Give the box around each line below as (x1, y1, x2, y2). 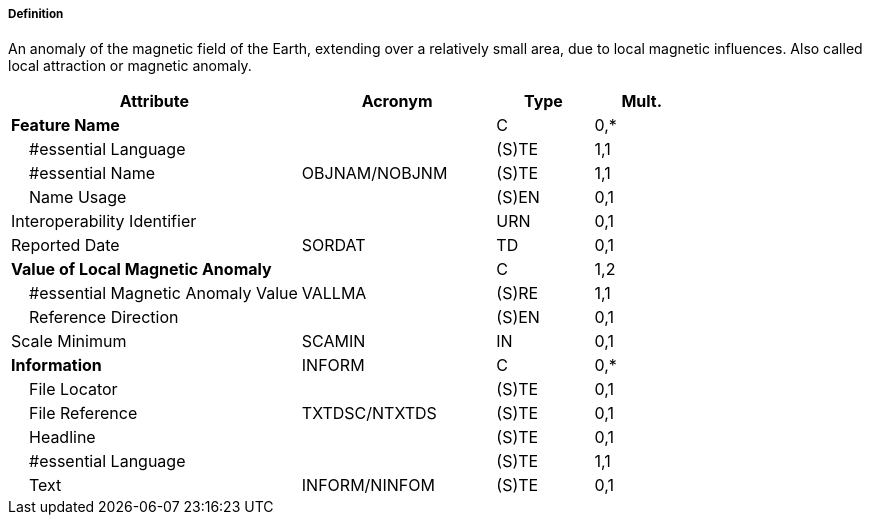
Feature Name (11, 115, 120, 136)
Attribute (119, 91, 190, 112)
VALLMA (301, 283, 367, 304)
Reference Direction (29, 307, 179, 328)
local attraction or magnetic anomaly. (8, 57, 252, 75)
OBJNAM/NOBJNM (301, 163, 448, 184)
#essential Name (29, 163, 155, 184)
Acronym (361, 91, 433, 112)
